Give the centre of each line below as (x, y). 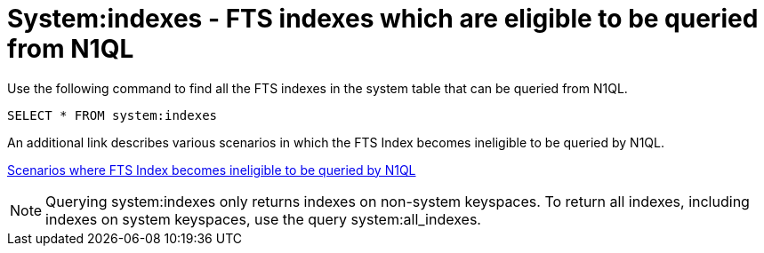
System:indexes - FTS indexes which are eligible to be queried (383, 19)
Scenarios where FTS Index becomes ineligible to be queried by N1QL (212, 170)
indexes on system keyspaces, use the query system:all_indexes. (263, 219)
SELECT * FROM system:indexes (113, 115)
